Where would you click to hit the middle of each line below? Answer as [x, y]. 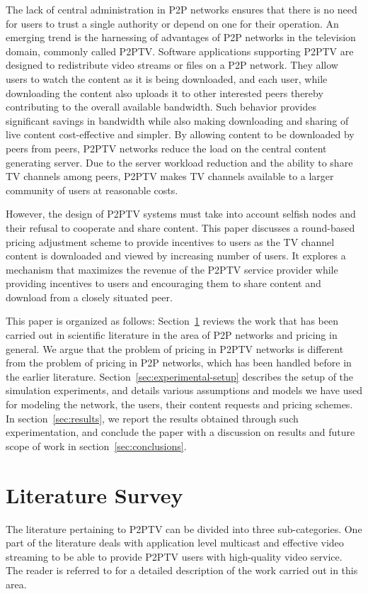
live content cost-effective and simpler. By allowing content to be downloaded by [180, 134]
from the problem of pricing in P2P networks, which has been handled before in [179, 363]
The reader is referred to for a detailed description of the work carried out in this [182, 570]
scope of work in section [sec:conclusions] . [96, 445]
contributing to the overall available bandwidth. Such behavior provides [161, 107]
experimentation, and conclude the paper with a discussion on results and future [180, 432]
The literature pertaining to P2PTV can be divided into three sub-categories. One [184, 528]
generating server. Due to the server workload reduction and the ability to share [179, 162]
